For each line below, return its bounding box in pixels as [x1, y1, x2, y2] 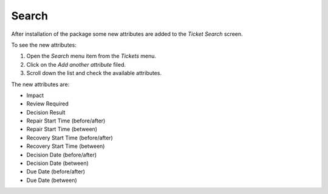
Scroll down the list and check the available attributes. [26, 70, 162, 77]
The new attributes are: [11, 81, 70, 88]
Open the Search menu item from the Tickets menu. [26, 52, 157, 60]
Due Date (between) [26, 176, 77, 184]
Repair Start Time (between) [26, 125, 97, 133]
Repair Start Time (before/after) [26, 117, 106, 124]
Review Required [26, 100, 69, 107]
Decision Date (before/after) [26, 151, 97, 158]
